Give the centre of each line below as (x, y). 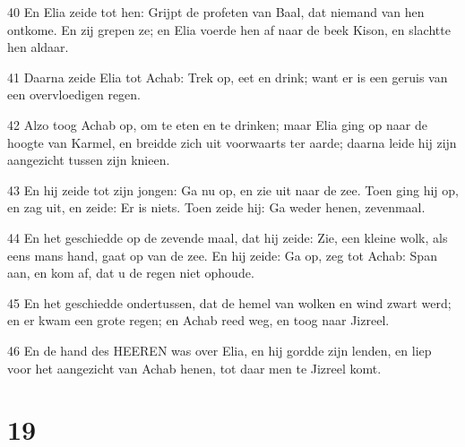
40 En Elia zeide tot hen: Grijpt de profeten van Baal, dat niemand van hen (216, 12)
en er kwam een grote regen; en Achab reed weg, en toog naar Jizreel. (198, 320)
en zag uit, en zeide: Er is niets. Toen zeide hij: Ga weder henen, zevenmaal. (216, 207)
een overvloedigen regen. (74, 95)
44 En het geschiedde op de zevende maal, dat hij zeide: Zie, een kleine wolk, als (228, 237)
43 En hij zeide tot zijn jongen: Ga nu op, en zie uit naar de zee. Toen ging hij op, (233, 189)
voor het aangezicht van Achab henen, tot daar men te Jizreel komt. (194, 368)
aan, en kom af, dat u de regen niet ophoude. (131, 273)
